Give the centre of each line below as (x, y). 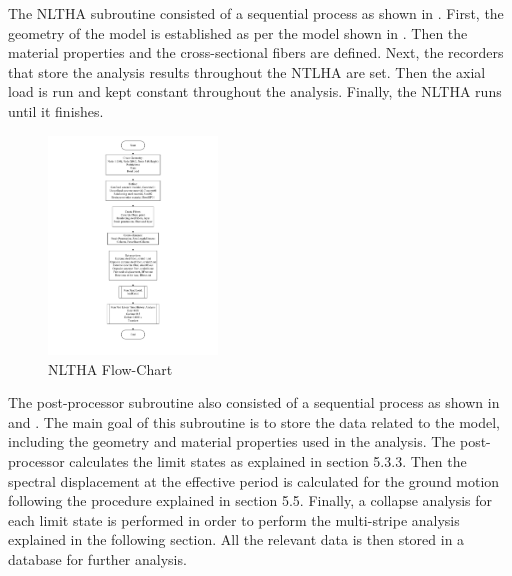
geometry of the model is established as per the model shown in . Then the (238, 32)
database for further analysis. (97, 559)
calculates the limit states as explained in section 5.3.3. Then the (268, 461)
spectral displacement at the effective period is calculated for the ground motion (254, 480)
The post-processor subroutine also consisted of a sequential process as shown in (254, 402)
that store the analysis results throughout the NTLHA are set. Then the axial (247, 71)
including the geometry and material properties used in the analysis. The (232, 441)
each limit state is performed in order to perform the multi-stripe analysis (234, 519)
